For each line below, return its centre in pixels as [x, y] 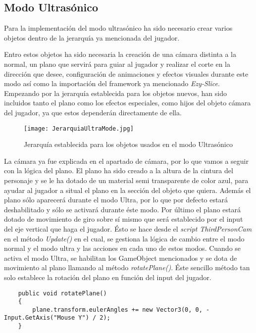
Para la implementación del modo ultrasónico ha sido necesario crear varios [118, 28]
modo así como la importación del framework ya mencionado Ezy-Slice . [112, 83]
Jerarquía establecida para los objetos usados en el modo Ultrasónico [128, 144]
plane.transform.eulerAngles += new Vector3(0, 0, [117, 309]
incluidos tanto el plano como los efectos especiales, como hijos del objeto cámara [128, 103]
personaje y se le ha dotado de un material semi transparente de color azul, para [126, 180]
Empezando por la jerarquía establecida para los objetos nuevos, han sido [115, 93]
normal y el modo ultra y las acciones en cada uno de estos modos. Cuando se [123, 248]
